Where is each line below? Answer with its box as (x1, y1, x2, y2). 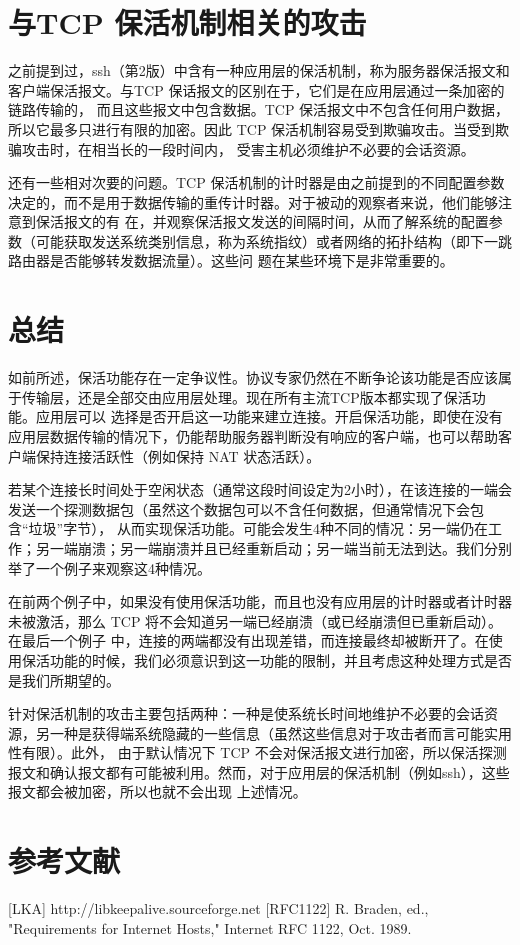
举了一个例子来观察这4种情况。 (8, 557, 211, 578)
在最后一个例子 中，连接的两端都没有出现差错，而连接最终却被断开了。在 (8, 630, 489, 651)
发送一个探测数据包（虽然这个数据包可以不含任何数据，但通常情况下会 (8, 498, 470, 519)
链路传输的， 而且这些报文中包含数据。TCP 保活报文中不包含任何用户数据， (8, 99, 510, 120)
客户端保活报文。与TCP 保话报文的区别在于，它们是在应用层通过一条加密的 (8, 79, 505, 100)
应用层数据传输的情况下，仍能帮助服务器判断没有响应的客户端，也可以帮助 (8, 425, 498, 446)
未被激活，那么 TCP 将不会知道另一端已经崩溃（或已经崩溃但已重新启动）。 (8, 610, 503, 631)
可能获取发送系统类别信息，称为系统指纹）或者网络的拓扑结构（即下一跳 (35, 230, 512, 251)
